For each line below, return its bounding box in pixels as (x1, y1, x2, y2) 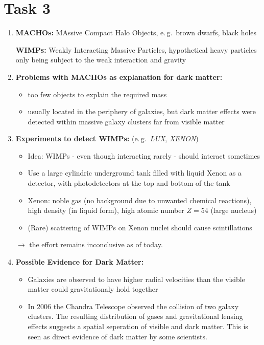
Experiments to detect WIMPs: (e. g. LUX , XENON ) (15, 133, 199, 144)
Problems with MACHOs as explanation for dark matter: (15, 71, 223, 82)
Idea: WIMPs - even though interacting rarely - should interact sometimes (28, 150, 260, 161)
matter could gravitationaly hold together (28, 284, 158, 294)
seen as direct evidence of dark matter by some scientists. (28, 331, 207, 341)
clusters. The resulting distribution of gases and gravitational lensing (28, 311, 243, 321)
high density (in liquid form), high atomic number (28, 205, 184, 215)
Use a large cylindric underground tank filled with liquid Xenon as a (28, 167, 242, 178)
